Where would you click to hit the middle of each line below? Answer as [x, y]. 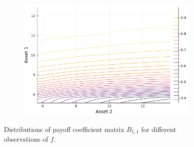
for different [159, 129]
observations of [26, 139]
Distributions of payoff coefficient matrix [64, 129]
